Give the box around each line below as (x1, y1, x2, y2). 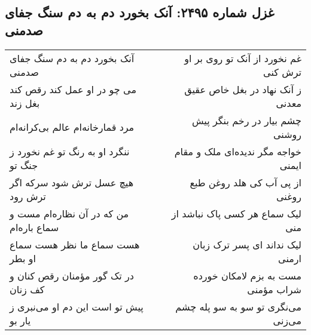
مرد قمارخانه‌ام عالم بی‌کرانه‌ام (10, 120, 135, 134)
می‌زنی (273, 313, 301, 327)
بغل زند (10, 96, 40, 110)
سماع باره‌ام (10, 220, 59, 234)
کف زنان (10, 282, 45, 296)
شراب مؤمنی (247, 282, 301, 296)
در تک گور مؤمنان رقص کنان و (10, 268, 134, 282)
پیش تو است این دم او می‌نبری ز (10, 299, 144, 314)
